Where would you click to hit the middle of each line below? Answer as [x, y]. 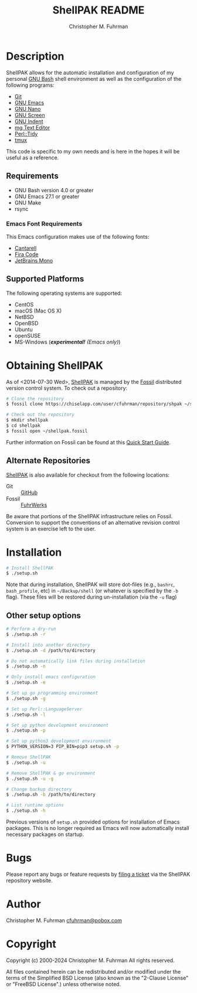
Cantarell [26, 248]
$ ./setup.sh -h [26, 811]
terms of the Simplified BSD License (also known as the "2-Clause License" [97, 978]
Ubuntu [24, 329]
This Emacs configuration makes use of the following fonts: [78, 237]
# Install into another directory [48, 645]
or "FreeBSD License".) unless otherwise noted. [64, 984]
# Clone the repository [35, 399]
